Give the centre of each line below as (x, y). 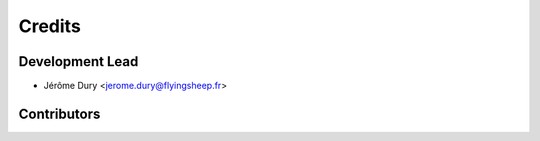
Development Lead (78, 61)
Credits (50, 26)
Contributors (59, 113)
